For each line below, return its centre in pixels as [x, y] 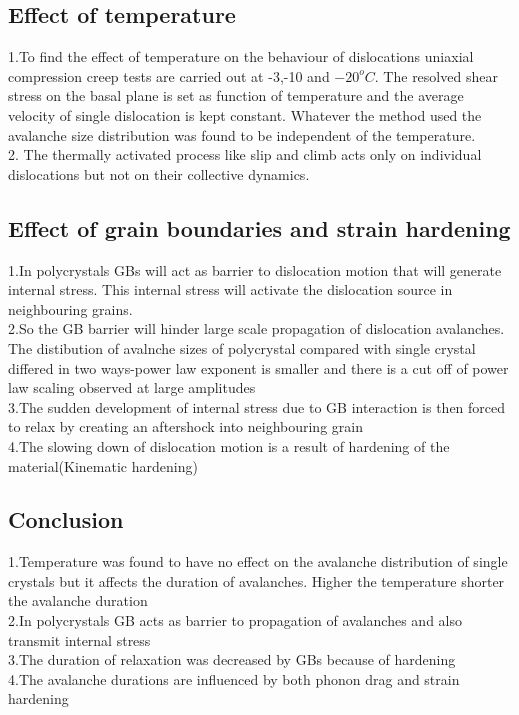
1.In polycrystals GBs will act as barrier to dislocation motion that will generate [255, 269]
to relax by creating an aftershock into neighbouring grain [185, 426]
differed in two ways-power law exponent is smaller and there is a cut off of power [258, 367]
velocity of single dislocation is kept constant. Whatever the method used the [245, 114]
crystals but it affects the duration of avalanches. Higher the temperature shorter [256, 580]
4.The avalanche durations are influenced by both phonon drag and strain [234, 678]
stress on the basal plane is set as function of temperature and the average [236, 95]
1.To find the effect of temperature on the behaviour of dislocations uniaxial [241, 56]
